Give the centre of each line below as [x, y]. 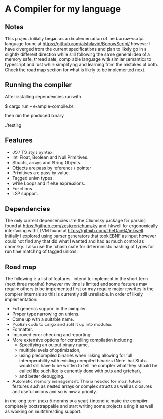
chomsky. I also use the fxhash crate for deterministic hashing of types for [80, 247]
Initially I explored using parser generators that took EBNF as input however [81, 236]
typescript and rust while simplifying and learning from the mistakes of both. [81, 65]
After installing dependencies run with [43, 96]
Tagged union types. [33, 178]
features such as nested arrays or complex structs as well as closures [82, 386]
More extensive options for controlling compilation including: [73, 340]
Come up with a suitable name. [43, 319]
